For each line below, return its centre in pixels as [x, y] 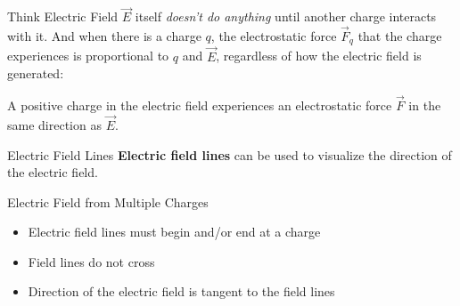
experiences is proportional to [88, 56]
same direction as [54, 124]
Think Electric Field [63, 16]
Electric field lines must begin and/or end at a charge [174, 232]
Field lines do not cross [91, 261]
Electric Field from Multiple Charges [108, 201]
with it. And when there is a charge [104, 36]
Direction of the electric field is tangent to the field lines [181, 291]
